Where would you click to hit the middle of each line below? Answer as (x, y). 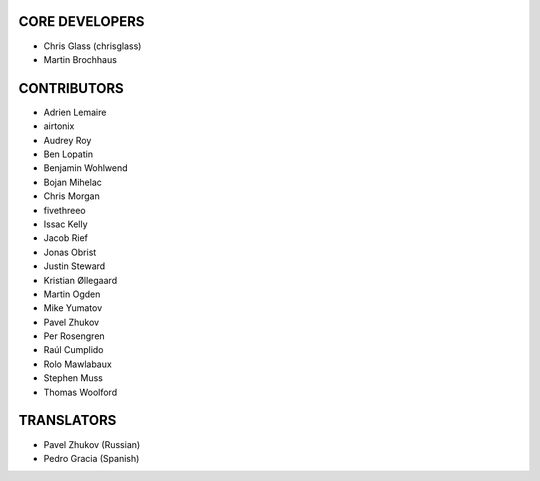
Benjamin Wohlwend (86, 168)
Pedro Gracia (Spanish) (91, 458)
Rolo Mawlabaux (77, 364)
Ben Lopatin (68, 154)
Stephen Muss (73, 378)
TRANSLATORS (67, 420)
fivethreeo (64, 210)
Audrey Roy (67, 140)
